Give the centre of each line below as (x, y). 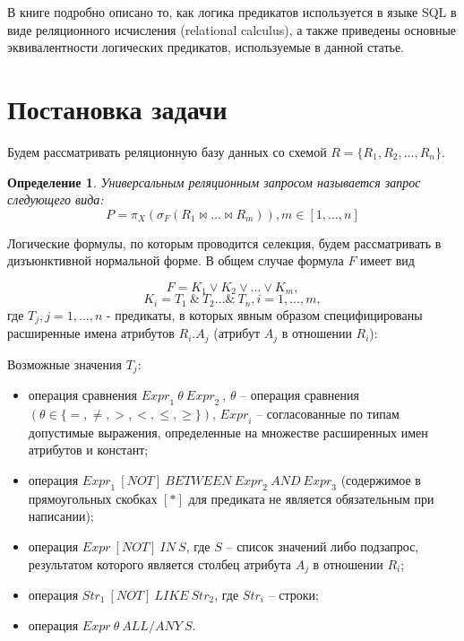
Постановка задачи (117, 108)
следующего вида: (56, 199)
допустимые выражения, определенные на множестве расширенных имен (228, 432)
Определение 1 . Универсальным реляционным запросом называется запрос (214, 182)
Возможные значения (64, 364)
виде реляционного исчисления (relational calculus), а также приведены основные (232, 29)
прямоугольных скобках (93, 498)
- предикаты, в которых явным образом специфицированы (264, 314)
